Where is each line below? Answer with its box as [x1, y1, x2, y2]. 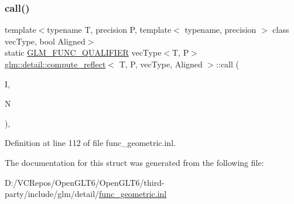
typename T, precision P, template [47, 23, 172, 36]
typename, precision [184, 23, 257, 36]
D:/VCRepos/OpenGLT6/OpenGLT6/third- [5, 176, 165, 188]
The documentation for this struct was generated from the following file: [5, 156, 264, 168]
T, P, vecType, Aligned [119, 58, 203, 70]
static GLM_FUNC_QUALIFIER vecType [5, 46, 162, 59]
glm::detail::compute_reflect [5, 58, 106, 70]
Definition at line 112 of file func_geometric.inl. [5, 137, 176, 149]
